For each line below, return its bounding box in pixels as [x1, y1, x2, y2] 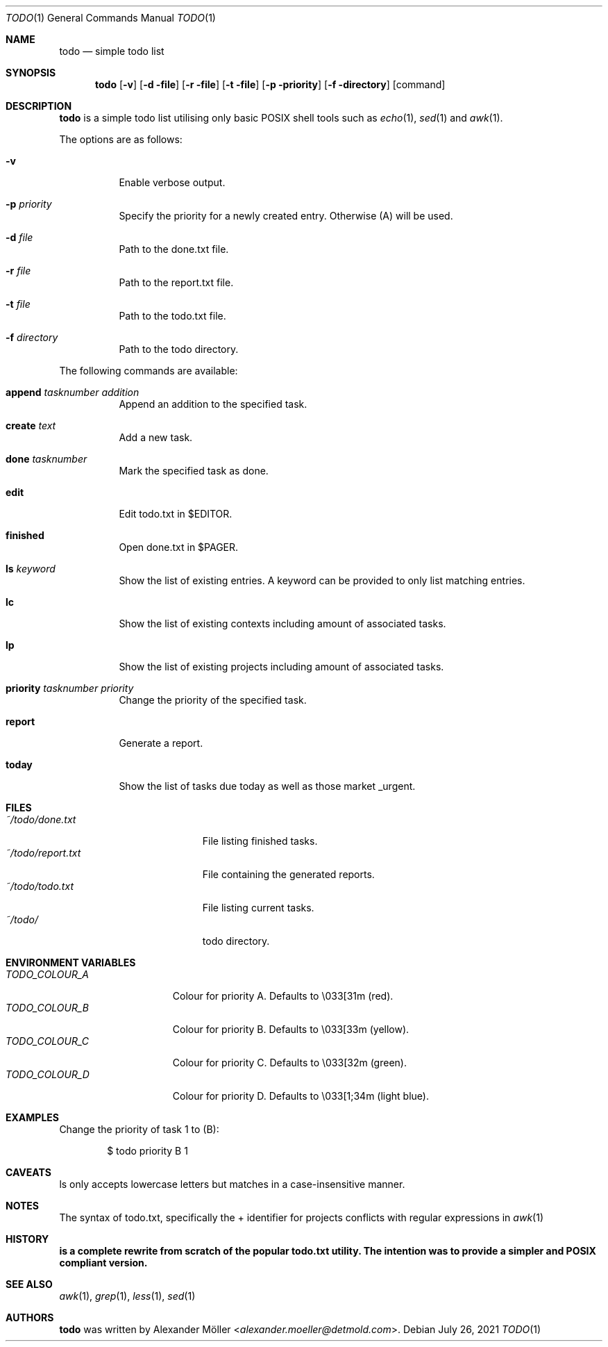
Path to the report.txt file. [119, 276, 234, 288]
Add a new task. [119, 431, 193, 443]
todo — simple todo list [59, 45, 164, 57]
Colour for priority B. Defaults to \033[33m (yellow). [172, 1023, 409, 1035]
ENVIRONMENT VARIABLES [6, 957, 136, 968]
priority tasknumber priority [6, 682, 134, 694]
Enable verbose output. [119, 176, 226, 188]
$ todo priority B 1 [107, 1145, 188, 1157]
